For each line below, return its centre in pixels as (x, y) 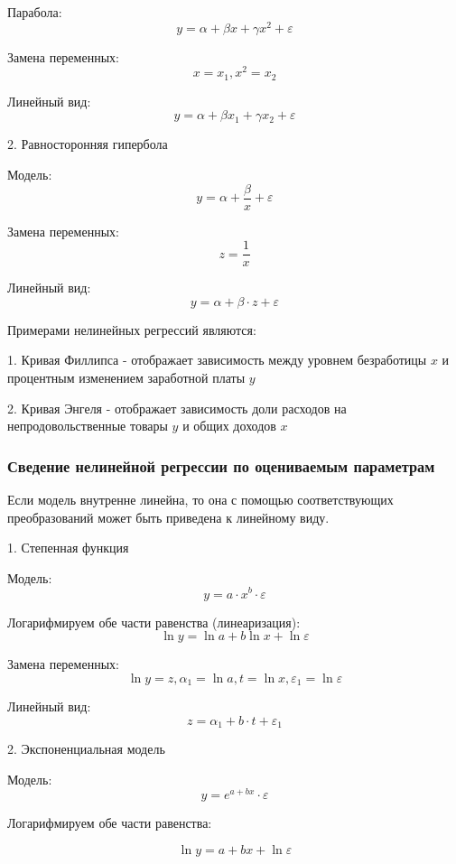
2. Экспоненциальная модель (86, 749)
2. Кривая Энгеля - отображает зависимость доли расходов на (177, 408)
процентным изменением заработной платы (126, 378)
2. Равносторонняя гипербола (88, 144)
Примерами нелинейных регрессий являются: (132, 329)
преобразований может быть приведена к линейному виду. (168, 517)
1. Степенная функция (68, 548)
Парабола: (35, 12)
